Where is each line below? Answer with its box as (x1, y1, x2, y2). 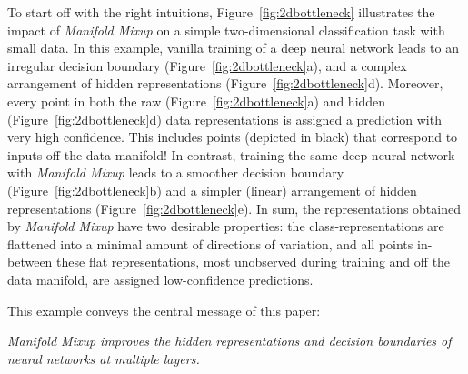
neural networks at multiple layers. (7, 349, 200, 368)
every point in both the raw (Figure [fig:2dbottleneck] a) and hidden (7, 91, 386, 110)
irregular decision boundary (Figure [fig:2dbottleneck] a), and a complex (7, 56, 407, 75)
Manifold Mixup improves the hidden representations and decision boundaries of (7, 331, 452, 350)
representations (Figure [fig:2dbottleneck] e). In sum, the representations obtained (7, 198, 461, 217)
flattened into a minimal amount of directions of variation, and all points (7, 234, 413, 253)
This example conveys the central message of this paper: (7, 300, 321, 319)
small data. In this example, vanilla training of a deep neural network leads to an (7, 38, 459, 57)
